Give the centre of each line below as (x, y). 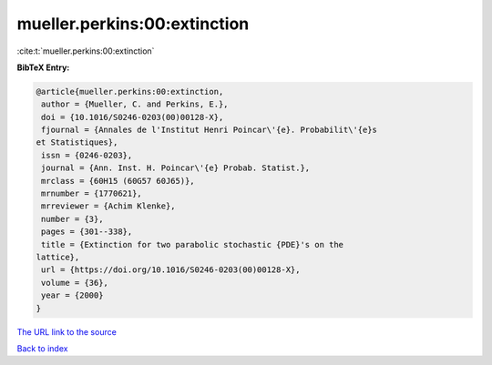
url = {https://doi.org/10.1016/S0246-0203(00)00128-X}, (171, 270)
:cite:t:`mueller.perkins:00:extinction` (86, 51)
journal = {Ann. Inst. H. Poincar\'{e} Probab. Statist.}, (176, 168)
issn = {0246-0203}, (87, 155)
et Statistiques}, (77, 142)
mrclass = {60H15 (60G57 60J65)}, (118, 181)
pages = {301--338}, (87, 232)
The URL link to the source (67, 331)
